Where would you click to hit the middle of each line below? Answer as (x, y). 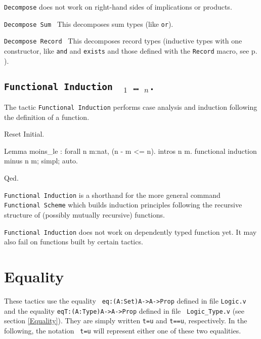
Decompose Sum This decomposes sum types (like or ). (89, 24)
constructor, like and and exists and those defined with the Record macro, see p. (131, 50)
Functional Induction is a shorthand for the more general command (112, 195)
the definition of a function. (47, 117)
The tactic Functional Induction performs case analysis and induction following (131, 107)
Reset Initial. (24, 134)
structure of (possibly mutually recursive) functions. (84, 214)
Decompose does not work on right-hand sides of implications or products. (118, 7)
